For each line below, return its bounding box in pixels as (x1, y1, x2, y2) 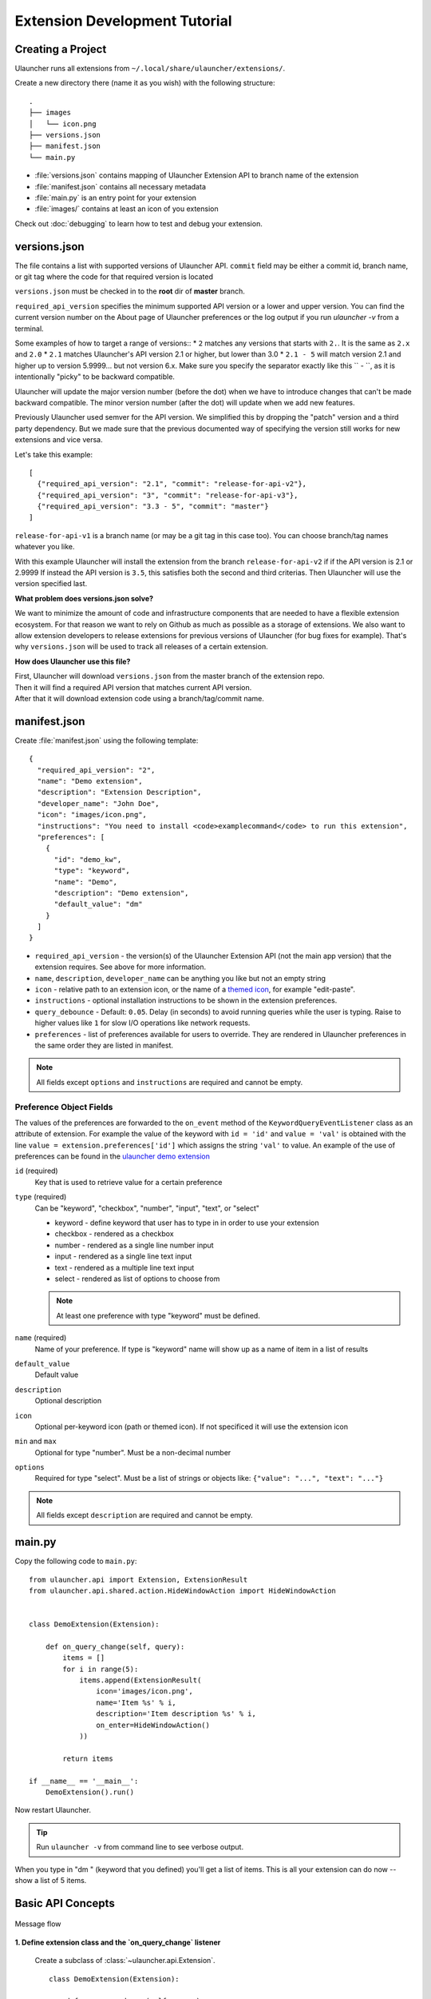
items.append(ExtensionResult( (79, 1676, 202, 1685)
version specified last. (14, 579, 88, 589)
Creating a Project (14, 42, 107, 56)
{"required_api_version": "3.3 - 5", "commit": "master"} (37, 502, 269, 511)
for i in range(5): (62, 1664, 139, 1674)
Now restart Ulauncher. (14, 1805, 92, 1815)
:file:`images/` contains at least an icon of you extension (34, 204, 219, 213)
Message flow (14, 1919, 61, 1929)
